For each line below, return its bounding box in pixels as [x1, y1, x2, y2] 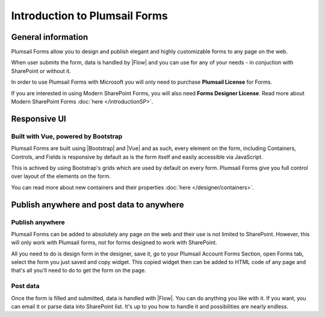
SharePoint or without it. [11, 67, 72, 75]
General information [11, 32, 88, 42]
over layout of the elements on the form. [11, 172, 111, 180]
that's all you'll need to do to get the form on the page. [11, 267, 147, 274]
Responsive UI [11, 113, 66, 124]
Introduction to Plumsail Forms [11, 9, 168, 22]
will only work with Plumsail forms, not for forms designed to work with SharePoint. [11, 239, 217, 246]
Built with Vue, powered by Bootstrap [11, 132, 123, 140]
